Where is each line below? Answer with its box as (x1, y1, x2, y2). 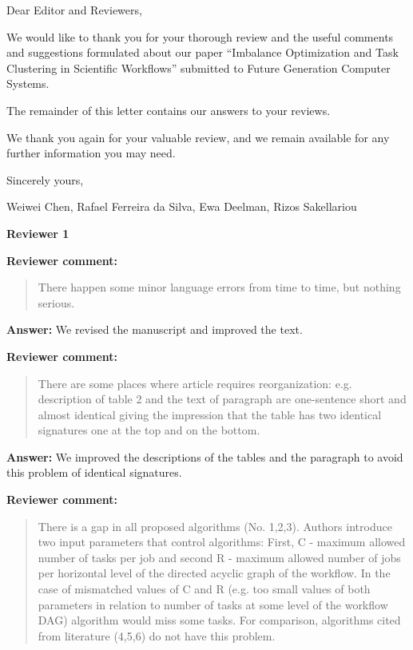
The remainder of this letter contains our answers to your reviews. (6, 101, 331, 118)
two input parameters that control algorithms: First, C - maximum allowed (38, 533, 406, 550)
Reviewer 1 (6, 224, 69, 241)
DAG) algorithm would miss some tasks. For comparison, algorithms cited (38, 612, 401, 628)
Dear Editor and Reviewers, (6, 2, 142, 18)
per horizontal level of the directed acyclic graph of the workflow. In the (38, 565, 391, 581)
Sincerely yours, (6, 171, 84, 188)
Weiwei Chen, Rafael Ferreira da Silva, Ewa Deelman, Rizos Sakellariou (6, 198, 357, 215)
